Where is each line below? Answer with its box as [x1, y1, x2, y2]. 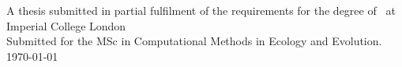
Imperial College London [6, 17, 126, 33]
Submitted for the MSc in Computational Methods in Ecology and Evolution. [6, 33, 382, 49]
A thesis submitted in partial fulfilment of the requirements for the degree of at [6, 2, 396, 18]
